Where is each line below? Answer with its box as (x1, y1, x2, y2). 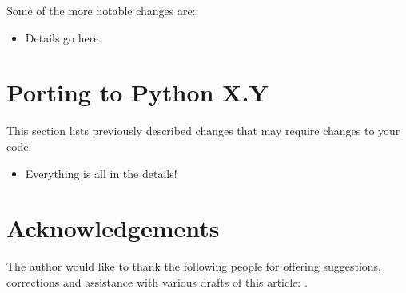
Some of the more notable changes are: (6, 2, 196, 18)
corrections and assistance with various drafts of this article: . (6, 273, 308, 290)
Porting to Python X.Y (6, 76, 269, 109)
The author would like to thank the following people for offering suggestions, (6, 258, 381, 275)
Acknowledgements (6, 212, 220, 244)
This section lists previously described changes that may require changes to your (6, 122, 400, 139)
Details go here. (25, 29, 102, 46)
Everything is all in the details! (25, 164, 177, 181)
